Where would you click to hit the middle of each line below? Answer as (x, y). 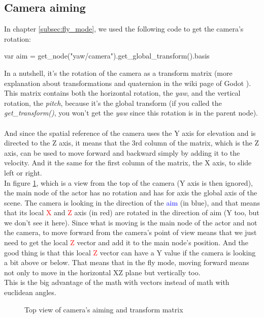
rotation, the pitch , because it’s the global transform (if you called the (113, 103)
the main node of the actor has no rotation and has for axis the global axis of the (131, 193)
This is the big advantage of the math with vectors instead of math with (117, 282)
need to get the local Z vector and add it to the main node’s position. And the (126, 242)
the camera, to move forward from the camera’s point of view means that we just (130, 232)
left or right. (23, 172)
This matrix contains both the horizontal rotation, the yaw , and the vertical (122, 93)
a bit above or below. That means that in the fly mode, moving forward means (127, 262)
